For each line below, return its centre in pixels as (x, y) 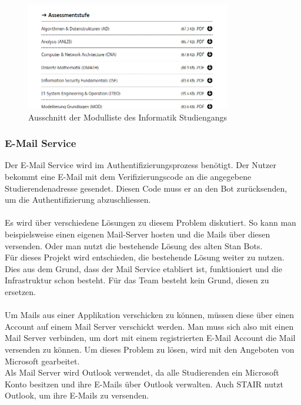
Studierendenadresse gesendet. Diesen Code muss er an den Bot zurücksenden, (146, 188)
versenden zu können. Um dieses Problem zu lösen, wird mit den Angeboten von (150, 349)
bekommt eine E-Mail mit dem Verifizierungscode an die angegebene (128, 177)
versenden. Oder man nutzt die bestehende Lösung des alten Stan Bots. (134, 245)
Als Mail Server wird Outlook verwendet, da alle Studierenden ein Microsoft (142, 372)
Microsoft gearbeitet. (42, 361)
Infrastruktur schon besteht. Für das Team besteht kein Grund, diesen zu (137, 280)
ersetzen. (20, 292)
